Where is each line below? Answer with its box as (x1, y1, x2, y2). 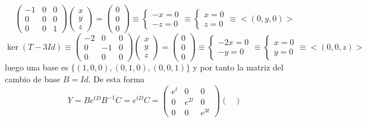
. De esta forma (88, 72, 145, 85)
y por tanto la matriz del (193, 61, 284, 73)
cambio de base (5, 72, 61, 85)
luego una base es (5, 61, 68, 73)
